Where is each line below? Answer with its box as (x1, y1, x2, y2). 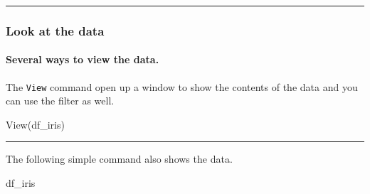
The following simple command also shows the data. (6, 151, 233, 166)
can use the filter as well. (6, 93, 115, 108)
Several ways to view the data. (6, 52, 159, 67)
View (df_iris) (6, 117, 65, 131)
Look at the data (6, 21, 105, 39)
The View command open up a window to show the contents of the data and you (6, 79, 358, 94)
